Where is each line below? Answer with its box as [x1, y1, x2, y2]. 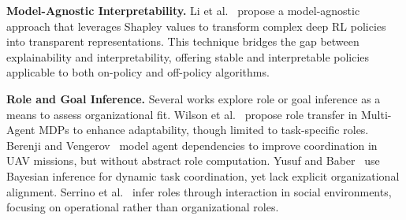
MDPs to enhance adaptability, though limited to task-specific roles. [39, 121, 369, 138]
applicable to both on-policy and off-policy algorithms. [6, 64, 270, 80]
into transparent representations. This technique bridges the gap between [6, 33, 359, 50]
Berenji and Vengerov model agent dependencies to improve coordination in [6, 136, 378, 153]
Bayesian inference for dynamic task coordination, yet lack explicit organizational [6, 167, 400, 184]
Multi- [360, 106, 392, 122]
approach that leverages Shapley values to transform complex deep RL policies [6, 17, 386, 34]
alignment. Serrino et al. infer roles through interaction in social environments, [6, 183, 392, 199]
